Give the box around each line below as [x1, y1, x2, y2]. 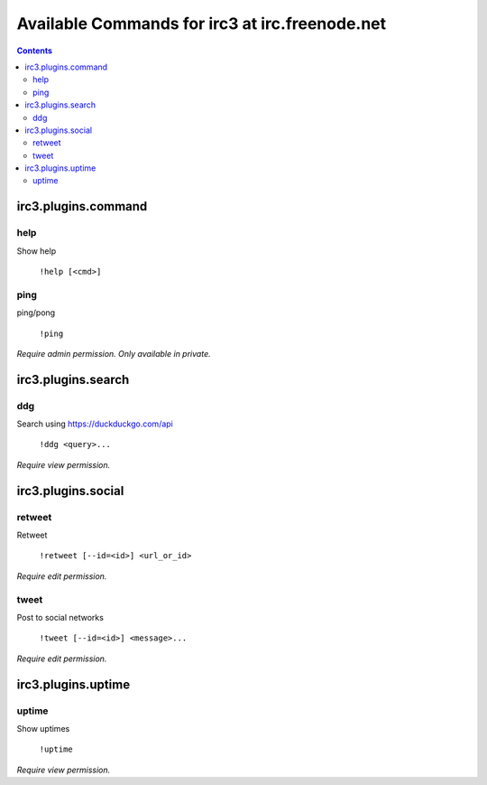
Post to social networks [16, 612, 104, 622]
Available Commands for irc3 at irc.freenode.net [16, 14, 387, 33]
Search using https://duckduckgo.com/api [16, 418, 173, 429]
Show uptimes [16, 723, 70, 734]
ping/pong [16, 307, 56, 318]
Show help [16, 245, 57, 257]
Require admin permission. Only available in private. [16, 348, 211, 359]
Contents [16, 45, 53, 56]
